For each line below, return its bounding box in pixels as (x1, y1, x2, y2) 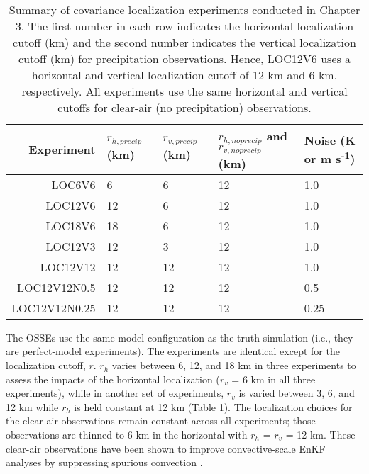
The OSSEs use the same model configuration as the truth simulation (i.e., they (6, 329, 353, 344)
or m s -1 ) (304, 148, 356, 167)
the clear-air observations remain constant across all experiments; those (6, 413, 316, 428)
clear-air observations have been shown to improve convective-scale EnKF (6, 441, 326, 456)
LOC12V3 (45, 237, 96, 254)
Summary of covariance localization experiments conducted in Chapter (9, 1, 360, 18)
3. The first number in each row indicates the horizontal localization (15, 18, 354, 34)
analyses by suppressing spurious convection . (6, 455, 203, 470)
